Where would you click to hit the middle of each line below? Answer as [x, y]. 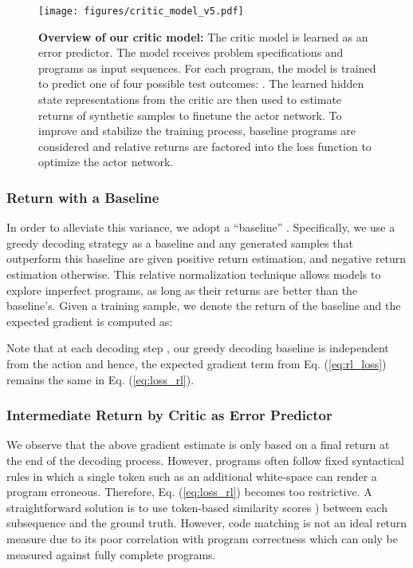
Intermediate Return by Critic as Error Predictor [169, 415]
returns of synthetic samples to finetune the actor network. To [190, 115]
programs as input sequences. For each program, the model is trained [207, 68]
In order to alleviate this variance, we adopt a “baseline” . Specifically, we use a [201, 227]
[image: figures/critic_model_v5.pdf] [141, 11]
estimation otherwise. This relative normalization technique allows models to [194, 274]
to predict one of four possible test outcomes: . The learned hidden [201, 83]
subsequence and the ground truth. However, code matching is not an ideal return [207, 523]
